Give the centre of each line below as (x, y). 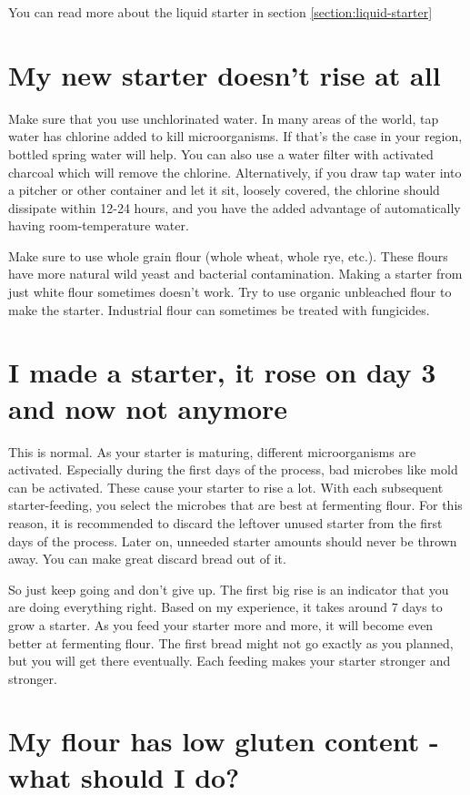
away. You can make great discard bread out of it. (147, 559)
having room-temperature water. (99, 225)
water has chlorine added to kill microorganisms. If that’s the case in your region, (235, 136)
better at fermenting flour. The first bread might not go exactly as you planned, (231, 642)
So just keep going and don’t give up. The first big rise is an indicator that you (229, 589)
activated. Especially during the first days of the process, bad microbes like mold (233, 469)
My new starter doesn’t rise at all (225, 74)
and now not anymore (148, 408)
